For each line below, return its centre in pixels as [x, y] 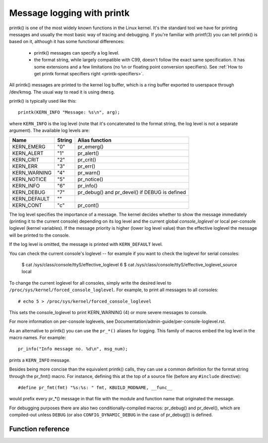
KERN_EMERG [29, 146]
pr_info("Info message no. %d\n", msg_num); [73, 349]
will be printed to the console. [39, 235]
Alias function [95, 140]
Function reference [39, 429]
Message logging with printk [69, 13]
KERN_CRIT [26, 160]
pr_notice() [91, 179]
